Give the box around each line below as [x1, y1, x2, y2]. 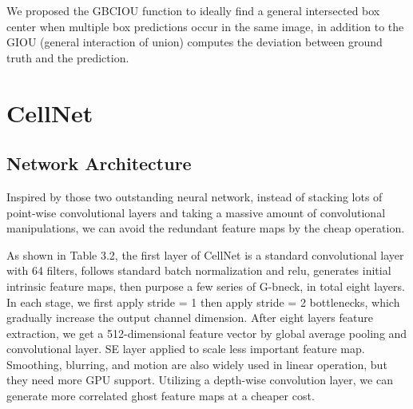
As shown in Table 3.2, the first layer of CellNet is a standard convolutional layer [6, 246, 404, 263]
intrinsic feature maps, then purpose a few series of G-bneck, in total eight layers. [6, 277, 405, 294]
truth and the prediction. [6, 49, 129, 66]
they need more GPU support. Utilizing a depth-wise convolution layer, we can [6, 371, 393, 388]
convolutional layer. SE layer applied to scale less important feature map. [6, 340, 365, 357]
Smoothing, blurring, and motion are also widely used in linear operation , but [6, 355, 387, 372]
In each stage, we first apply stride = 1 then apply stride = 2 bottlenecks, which [6, 293, 400, 310]
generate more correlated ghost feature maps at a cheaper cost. [6, 387, 315, 404]
